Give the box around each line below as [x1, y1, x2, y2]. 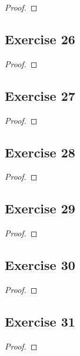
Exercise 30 [5, 256, 75, 274]
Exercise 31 [5, 312, 75, 330]
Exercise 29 [5, 199, 75, 217]
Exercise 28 [5, 143, 75, 161]
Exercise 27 [5, 86, 75, 104]
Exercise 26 [5, 29, 75, 48]
